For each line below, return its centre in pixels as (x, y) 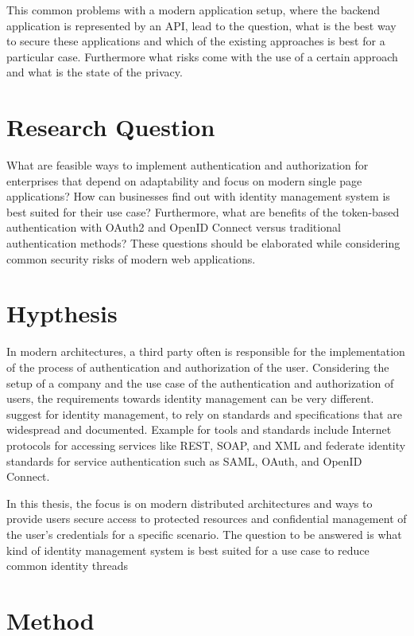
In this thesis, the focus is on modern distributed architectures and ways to (190, 503)
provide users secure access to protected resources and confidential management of (207, 519)
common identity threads (67, 566)
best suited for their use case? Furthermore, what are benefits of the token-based (203, 211)
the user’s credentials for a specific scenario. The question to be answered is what (204, 534)
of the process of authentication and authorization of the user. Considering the (198, 367)
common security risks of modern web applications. (131, 258)
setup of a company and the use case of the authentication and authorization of (200, 382)
